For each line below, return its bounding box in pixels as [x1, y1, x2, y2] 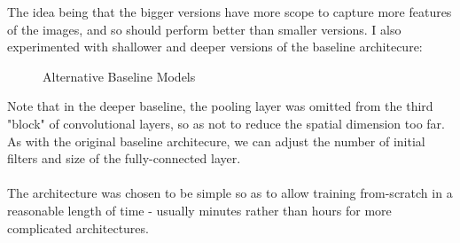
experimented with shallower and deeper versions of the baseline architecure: [7, 37, 423, 56]
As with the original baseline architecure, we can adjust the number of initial [7, 131, 425, 150]
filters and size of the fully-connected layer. [7, 149, 241, 168]
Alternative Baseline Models [43, 67, 196, 85]
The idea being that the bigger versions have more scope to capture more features [7, 3, 452, 20]
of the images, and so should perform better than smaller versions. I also [7, 20, 402, 38]
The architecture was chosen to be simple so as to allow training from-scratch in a [7, 184, 453, 202]
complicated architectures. [7, 218, 149, 237]
